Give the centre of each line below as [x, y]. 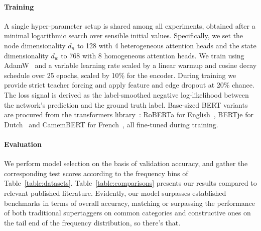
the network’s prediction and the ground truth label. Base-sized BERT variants [126, 104]
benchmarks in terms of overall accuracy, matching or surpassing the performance [130, 203]
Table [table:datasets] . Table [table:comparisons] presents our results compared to [130, 183]
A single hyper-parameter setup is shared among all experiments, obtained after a [130, 25]
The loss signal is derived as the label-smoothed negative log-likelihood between [126, 94]
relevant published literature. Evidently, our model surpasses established [115, 192]
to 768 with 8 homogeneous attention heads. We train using [153, 55]
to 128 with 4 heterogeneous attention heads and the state [167, 45]
